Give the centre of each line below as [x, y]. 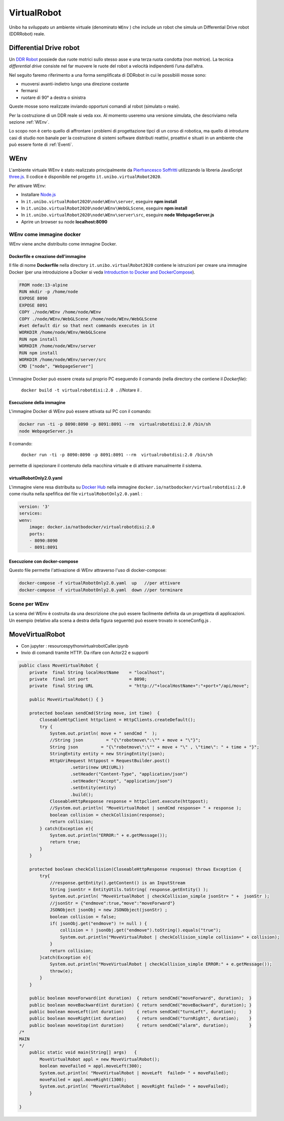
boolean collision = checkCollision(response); [107, 815]
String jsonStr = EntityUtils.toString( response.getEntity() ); [129, 890]
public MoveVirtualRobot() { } [66, 699]
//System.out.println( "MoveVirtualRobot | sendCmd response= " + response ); [146, 808]
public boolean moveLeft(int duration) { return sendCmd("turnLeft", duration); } [141, 1012]
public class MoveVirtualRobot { [59, 666]
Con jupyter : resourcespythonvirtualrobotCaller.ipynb [75, 646]
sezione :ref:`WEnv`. [29, 122]
